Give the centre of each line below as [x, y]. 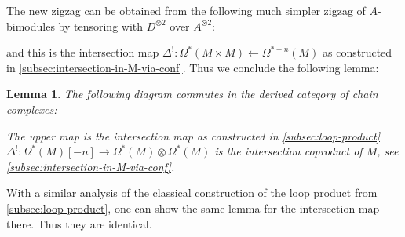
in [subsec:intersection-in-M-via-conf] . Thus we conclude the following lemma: [193, 67]
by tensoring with [101, 26]
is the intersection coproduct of [288, 151]
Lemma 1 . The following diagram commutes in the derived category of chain [192, 94]
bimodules [31, 26]
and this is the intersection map [83, 52]
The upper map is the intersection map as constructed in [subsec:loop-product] [193, 135]
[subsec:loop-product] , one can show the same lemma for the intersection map [193, 208]
